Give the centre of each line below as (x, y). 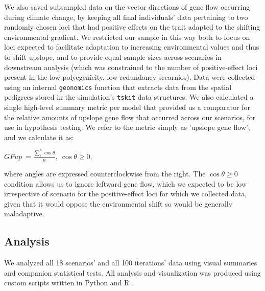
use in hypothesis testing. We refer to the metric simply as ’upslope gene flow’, (127, 127)
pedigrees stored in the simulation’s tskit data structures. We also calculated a (129, 97)
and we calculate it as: (39, 137)
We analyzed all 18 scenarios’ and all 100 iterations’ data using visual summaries (131, 263)
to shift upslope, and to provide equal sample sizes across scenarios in (113, 57)
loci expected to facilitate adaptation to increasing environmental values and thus (132, 47)
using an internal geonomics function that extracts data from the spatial (118, 87)
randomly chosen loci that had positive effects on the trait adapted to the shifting (132, 27)
